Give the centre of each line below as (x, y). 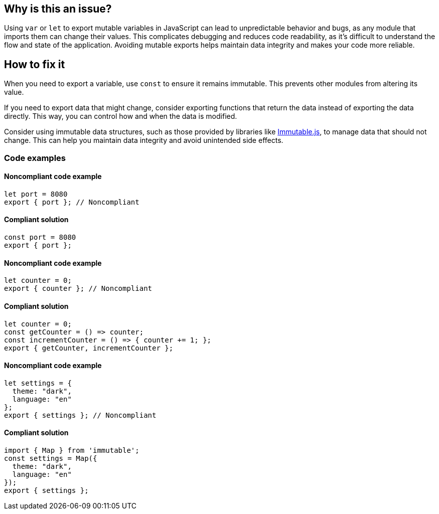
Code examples (35, 158)
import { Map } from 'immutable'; (72, 450)
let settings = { (38, 383)
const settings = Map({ (51, 458)
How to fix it (35, 64)
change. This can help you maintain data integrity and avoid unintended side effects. (144, 140)
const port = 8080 (40, 237)
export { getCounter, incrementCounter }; (89, 348)
